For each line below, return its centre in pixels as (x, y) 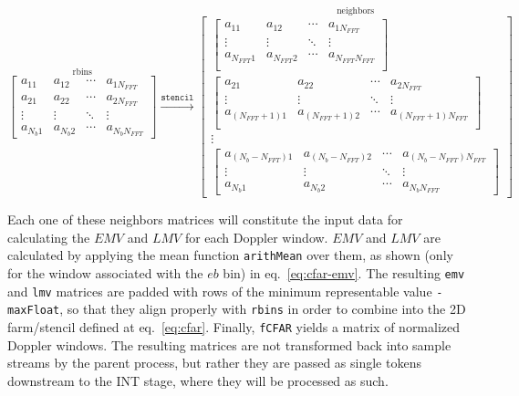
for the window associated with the (105, 273)
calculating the (49, 237)
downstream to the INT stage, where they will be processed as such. (198, 380)
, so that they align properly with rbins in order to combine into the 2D (263, 309)
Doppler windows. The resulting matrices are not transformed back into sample (229, 344)
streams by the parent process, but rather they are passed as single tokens (214, 363)
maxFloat (34, 311)
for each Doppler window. (256, 237)
